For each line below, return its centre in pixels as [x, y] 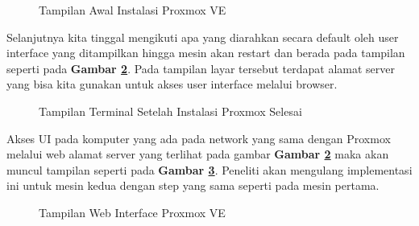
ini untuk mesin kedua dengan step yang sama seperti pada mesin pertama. [193, 185]
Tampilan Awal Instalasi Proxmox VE [133, 10]
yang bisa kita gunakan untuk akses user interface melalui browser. [172, 84]
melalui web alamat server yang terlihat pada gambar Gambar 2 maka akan [198, 154]
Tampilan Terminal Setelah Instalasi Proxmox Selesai [170, 111]
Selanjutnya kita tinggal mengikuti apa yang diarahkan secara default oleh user [203, 37]
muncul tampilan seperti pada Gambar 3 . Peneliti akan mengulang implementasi [209, 169]
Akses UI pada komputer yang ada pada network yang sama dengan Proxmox [199, 138]
